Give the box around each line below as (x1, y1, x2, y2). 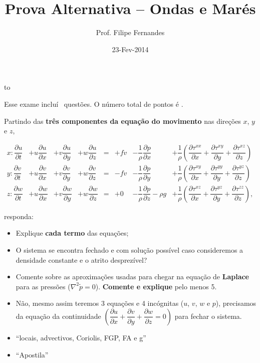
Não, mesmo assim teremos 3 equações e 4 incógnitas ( (16, 298, 184, 308)
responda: (4, 211, 34, 221)
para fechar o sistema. (174, 310, 242, 321)
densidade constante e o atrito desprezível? (16, 254, 147, 265)
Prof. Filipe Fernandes (96, 27, 165, 38)
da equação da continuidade (16, 310, 101, 321)
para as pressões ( (16, 281, 71, 291)
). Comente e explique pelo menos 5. (95, 281, 217, 291)
